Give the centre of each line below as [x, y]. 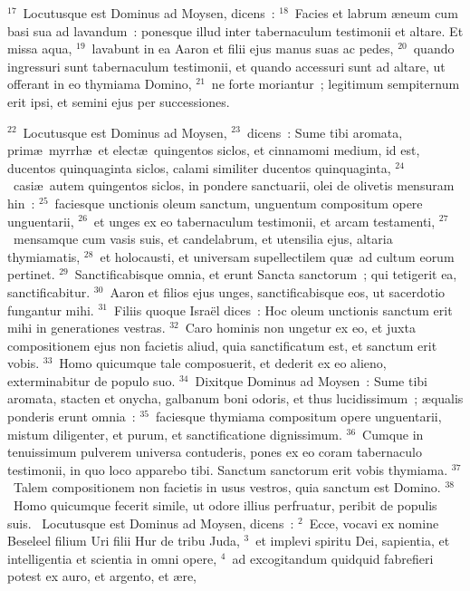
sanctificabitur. [49, 291]
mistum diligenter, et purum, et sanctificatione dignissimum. [175, 434]
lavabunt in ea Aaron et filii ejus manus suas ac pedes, [243, 48]
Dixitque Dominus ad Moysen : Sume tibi [311, 380]
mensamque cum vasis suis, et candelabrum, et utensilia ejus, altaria [203, 239]
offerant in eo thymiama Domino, [100, 84]
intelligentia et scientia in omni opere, [112, 558]
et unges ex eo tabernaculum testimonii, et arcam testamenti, [264, 221]
